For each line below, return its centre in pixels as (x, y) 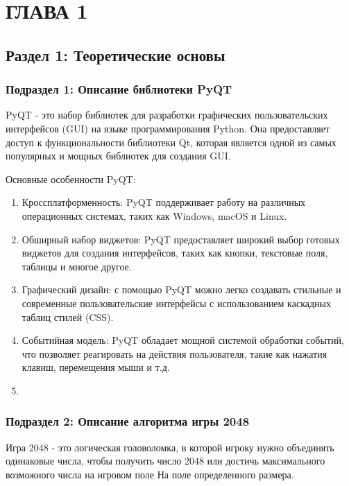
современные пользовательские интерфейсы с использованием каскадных (176, 303)
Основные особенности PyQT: (71, 179)
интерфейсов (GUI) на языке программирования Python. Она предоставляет (168, 128)
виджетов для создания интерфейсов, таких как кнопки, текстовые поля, (175, 253)
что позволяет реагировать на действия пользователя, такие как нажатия (174, 353)
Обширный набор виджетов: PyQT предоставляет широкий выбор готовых (181, 239)
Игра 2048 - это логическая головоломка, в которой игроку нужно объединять (170, 447)
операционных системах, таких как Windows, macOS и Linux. (154, 215)
